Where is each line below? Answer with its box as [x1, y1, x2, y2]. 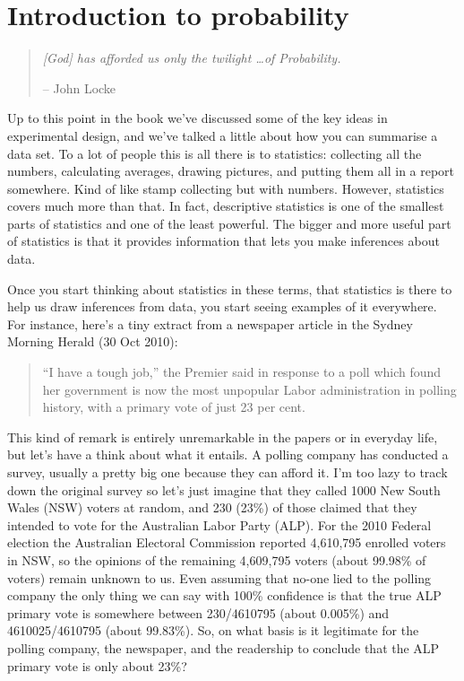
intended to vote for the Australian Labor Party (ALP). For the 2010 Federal [7, 515, 432, 534]
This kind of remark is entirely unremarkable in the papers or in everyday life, [7, 427, 438, 446]
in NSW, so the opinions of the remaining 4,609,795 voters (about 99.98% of [7, 550, 426, 569]
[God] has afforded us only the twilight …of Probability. [42, 48, 341, 67]
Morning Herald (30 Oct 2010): [7, 332, 178, 351]
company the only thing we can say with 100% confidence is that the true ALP [7, 586, 442, 605]
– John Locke [42, 78, 116, 97]
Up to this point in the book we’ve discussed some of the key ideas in [7, 109, 388, 127]
